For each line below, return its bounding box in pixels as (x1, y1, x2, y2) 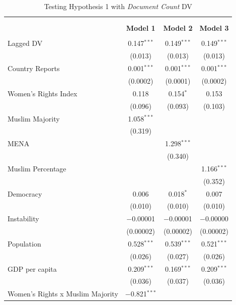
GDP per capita (8, 263, 57, 274)
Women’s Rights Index (8, 88, 77, 98)
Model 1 (126, 23, 155, 33)
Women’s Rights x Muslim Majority (8, 288, 118, 299)
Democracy (8, 188, 42, 199)
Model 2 (163, 23, 193, 33)
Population (8, 238, 41, 249)
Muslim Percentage (8, 163, 66, 173)
